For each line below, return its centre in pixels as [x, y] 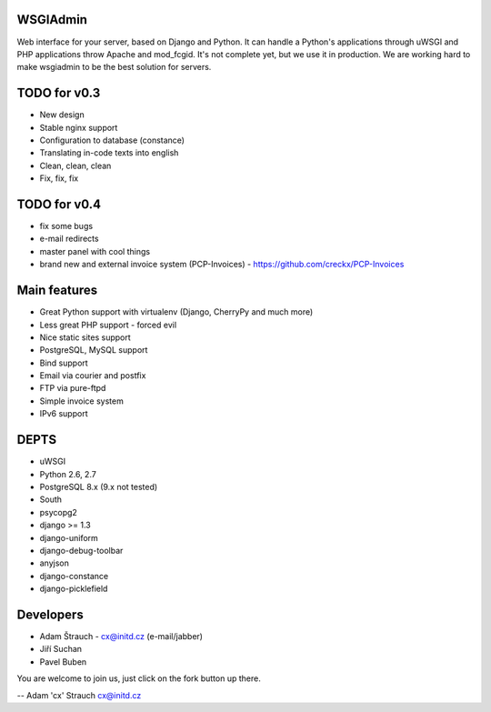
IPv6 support [64, 414]
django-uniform [69, 537]
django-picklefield [74, 589]
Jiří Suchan [60, 649]
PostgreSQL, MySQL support [94, 350]
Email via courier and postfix [93, 376]
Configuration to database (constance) [112, 140]
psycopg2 [58, 512]
